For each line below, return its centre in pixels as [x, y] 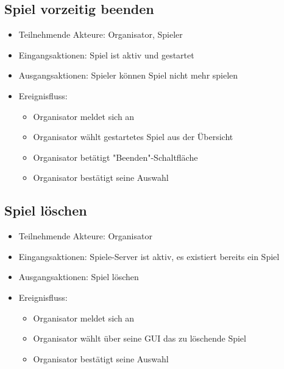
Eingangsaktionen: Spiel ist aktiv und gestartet [106, 54]
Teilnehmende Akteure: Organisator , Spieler [101, 34]
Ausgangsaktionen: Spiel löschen [79, 277]
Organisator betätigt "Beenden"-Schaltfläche [115, 157]
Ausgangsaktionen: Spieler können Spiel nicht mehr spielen [128, 75]
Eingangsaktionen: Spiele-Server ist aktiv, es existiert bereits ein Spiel [149, 256]
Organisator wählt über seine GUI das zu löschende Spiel [140, 338]
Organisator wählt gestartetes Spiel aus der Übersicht [133, 137]
